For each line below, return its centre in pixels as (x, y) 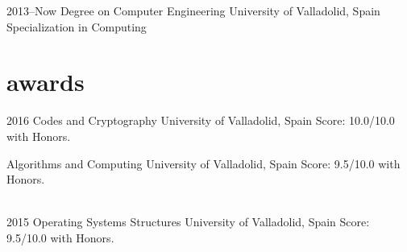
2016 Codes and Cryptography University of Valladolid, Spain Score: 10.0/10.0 (201, 120)
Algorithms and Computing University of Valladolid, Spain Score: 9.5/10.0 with (203, 163)
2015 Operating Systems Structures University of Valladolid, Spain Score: (188, 222)
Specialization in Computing (77, 26)
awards (46, 82)
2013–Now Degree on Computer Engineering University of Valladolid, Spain (193, 10)
